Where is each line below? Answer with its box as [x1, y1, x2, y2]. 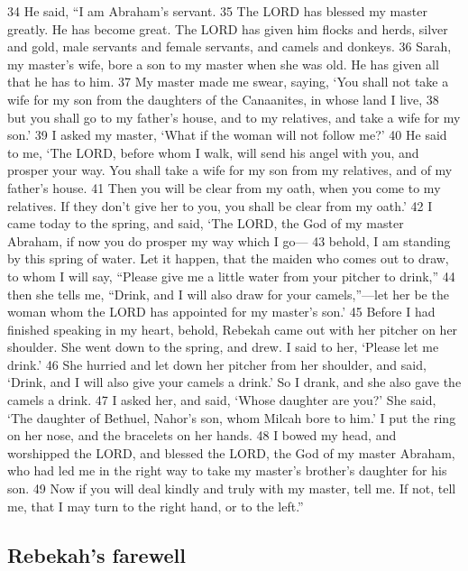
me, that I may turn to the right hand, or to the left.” [7, 496, 304, 515]
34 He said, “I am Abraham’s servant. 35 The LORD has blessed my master [7, 2, 427, 20]
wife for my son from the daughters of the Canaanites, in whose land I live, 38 [7, 89, 439, 108]
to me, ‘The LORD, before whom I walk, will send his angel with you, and [7, 143, 419, 161]
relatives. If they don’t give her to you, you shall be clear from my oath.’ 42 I [7, 196, 433, 215]
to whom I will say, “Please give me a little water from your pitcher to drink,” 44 [7, 266, 455, 285]
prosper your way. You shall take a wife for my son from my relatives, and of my [7, 161, 453, 180]
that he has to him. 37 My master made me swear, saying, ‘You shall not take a [7, 72, 449, 91]
